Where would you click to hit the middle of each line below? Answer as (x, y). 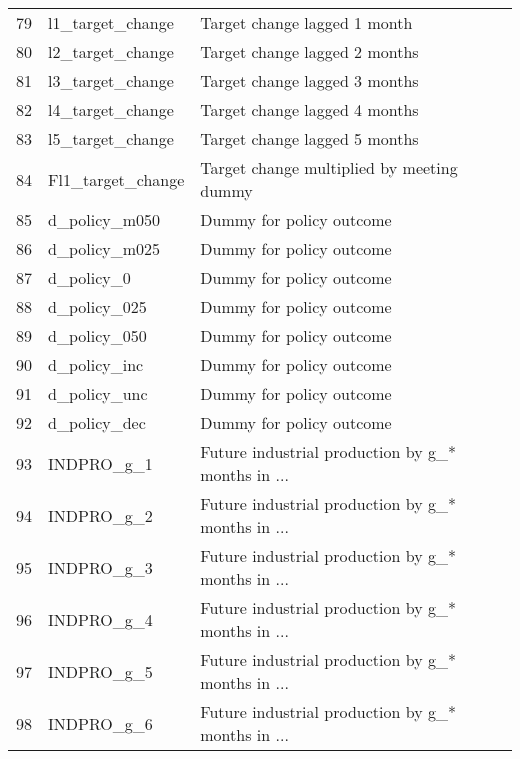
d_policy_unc (98, 393)
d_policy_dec (97, 422)
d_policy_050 (97, 335)
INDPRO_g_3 (100, 567)
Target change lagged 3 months (309, 80)
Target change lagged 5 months (309, 138)
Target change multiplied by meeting (329, 167)
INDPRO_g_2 (100, 515)
